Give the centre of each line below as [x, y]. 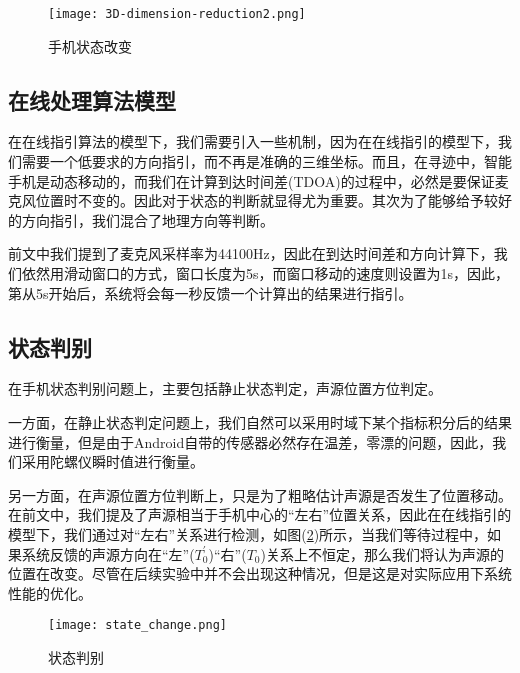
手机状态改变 [90, 45]
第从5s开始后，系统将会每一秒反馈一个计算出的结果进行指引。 [210, 292]
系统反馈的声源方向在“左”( [108, 553]
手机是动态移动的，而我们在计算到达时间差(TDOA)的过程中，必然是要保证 [251, 180]
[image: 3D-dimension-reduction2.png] [177, 14]
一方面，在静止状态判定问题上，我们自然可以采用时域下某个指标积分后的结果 [260, 422]
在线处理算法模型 [92, 99]
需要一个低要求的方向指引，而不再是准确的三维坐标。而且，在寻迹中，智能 [266, 161]
